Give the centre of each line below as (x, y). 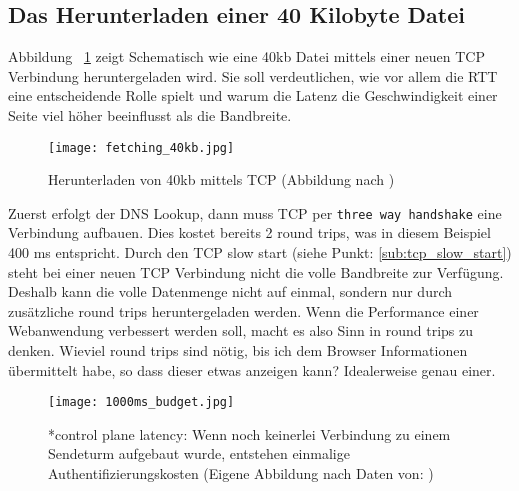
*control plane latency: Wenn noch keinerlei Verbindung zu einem (249, 433)
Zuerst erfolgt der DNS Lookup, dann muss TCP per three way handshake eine (255, 212)
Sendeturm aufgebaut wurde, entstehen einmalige (199, 453)
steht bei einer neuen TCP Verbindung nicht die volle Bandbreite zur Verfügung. (256, 271)
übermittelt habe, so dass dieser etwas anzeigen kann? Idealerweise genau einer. (252, 369)
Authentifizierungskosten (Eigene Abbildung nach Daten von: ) (241, 473)
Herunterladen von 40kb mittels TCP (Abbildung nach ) (221, 179)
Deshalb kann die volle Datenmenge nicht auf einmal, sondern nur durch (230, 291)
